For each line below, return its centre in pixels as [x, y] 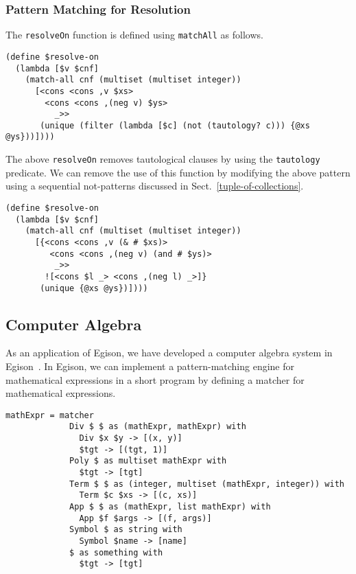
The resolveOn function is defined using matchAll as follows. [134, 35]
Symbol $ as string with [126, 530]
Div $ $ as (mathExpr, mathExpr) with [158, 427]
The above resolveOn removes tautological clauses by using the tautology [163, 159]
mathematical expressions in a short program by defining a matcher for [155, 379]
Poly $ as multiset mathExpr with [148, 461]
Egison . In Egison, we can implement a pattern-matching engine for [150, 366]
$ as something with [116, 552]
